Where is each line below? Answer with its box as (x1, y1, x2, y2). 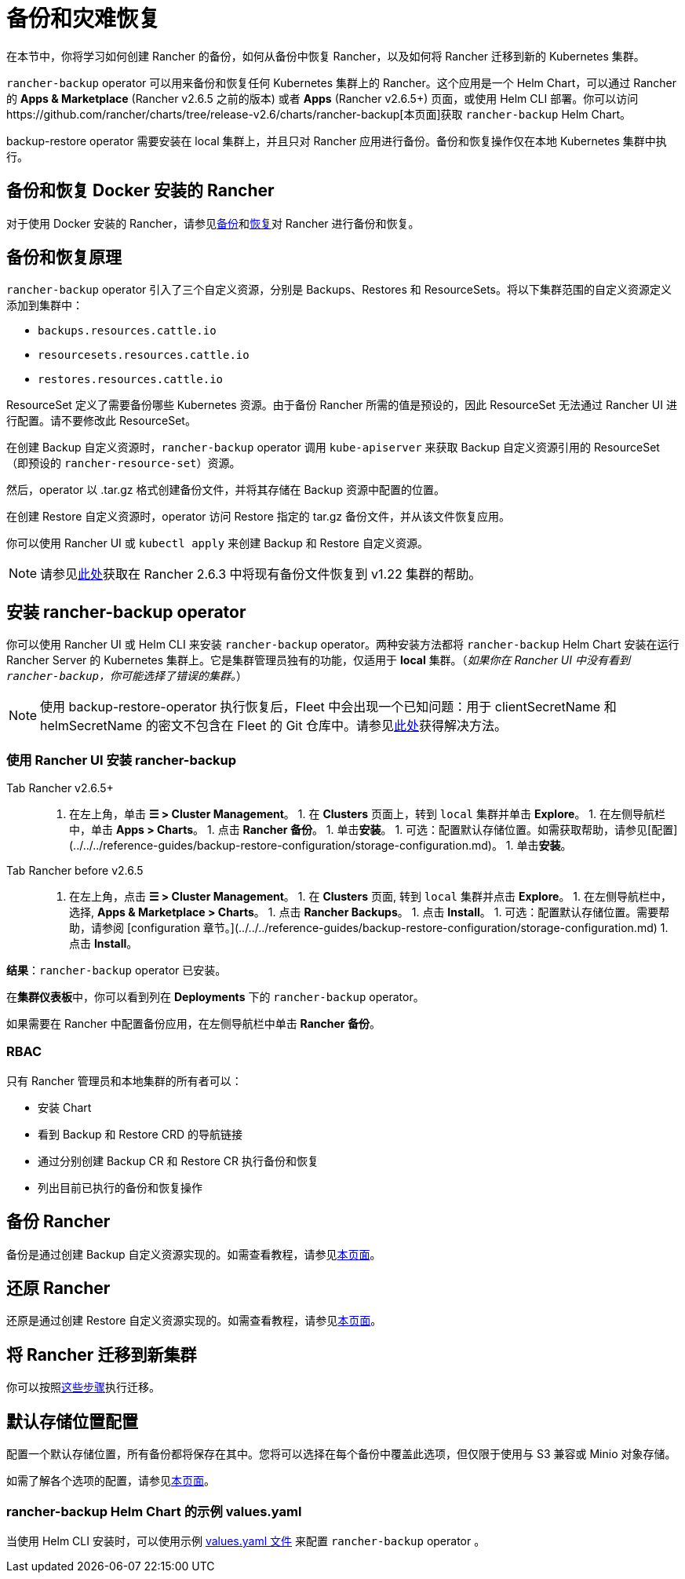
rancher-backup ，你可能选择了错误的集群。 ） (6, 669, 248, 683)
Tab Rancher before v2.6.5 (6, 864, 144, 878)
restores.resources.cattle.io (38, 373, 224, 386)
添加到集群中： (6, 298, 83, 313)
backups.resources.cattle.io (38, 324, 217, 338)
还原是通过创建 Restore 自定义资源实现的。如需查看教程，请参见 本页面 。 (6, 1314, 382, 1328)
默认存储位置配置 (6, 1411, 138, 1431)
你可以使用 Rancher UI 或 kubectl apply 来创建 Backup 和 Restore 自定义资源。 (6, 536, 428, 550)
